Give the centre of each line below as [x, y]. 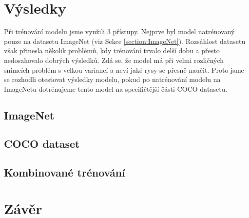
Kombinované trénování [65, 172]
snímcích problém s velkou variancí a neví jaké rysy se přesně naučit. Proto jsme [124, 69]
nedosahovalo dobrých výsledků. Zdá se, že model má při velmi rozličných [114, 60]
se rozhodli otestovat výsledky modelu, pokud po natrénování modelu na [112, 79]
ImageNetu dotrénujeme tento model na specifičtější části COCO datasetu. [116, 89]
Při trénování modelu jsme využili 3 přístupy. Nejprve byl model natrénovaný [119, 31]
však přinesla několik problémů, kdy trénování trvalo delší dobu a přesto [112, 50]
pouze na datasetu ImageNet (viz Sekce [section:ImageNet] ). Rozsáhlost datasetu [125, 41]
